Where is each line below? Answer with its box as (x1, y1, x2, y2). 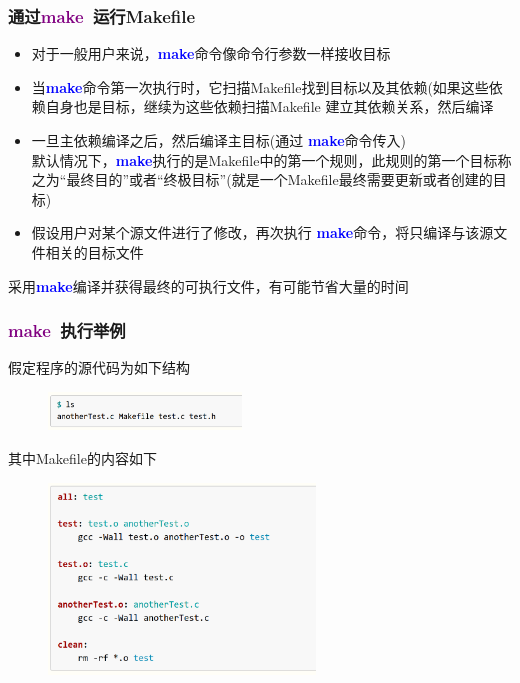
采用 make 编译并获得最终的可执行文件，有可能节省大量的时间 (8, 275, 409, 296)
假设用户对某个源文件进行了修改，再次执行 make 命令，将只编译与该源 (31, 222, 494, 243)
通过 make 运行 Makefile (8, 3, 196, 28)
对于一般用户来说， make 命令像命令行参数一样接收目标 (31, 43, 391, 64)
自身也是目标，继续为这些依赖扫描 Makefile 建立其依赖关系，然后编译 (45, 96, 494, 117)
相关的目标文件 (45, 241, 144, 262)
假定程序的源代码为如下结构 (8, 357, 190, 378)
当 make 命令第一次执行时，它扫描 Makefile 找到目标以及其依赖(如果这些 (31, 76, 489, 97)
